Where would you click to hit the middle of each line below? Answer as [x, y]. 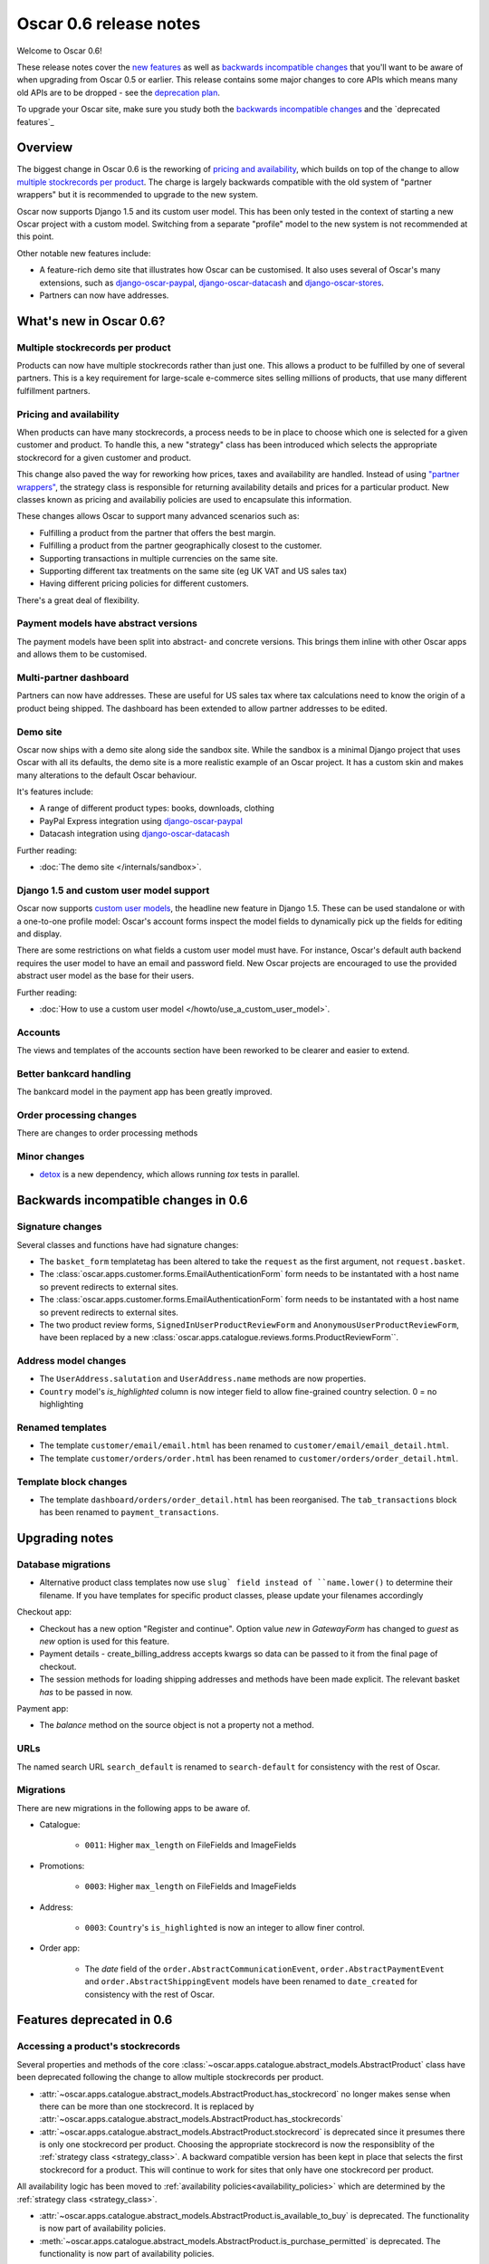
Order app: [60, 1948]
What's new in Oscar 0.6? [91, 321]
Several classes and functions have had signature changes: [128, 1244]
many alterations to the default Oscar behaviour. [107, 775]
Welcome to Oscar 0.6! [60, 51]
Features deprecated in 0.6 [95, 2020]
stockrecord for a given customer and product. [104, 457]
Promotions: [62, 1866]
